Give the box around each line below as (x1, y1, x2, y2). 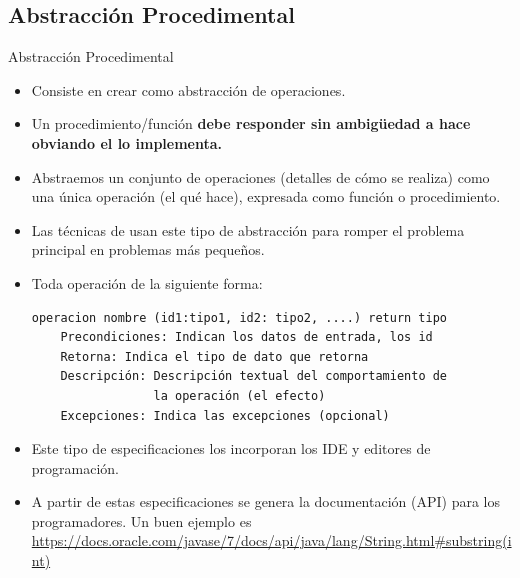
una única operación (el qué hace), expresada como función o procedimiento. (31, 186, 501, 207)
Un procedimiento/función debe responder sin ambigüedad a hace (31, 113, 471, 134)
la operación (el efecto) (153, 388, 326, 403)
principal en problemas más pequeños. (31, 239, 265, 260)
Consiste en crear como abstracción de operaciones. (31, 79, 346, 100)
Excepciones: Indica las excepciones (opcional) (60, 408, 390, 423)
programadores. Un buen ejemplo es (31, 510, 252, 531)
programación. (31, 457, 120, 478)
